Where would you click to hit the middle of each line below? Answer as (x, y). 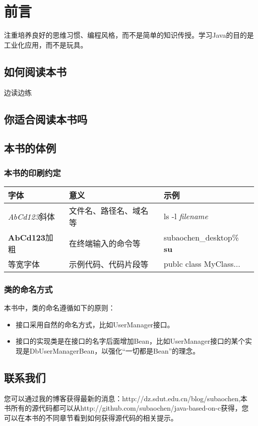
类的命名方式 (29, 289)
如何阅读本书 (35, 71)
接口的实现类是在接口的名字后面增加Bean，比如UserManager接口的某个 (130, 341)
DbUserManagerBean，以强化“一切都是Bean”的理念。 (115, 350)
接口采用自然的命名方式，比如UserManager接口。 (95, 324)
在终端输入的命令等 (105, 243)
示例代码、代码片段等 (109, 264)
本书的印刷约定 (32, 172)
